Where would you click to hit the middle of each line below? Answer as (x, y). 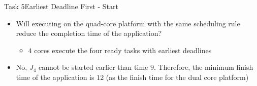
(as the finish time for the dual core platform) (177, 77)
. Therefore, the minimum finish (203, 67)
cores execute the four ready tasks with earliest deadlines (123, 50)
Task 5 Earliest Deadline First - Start (61, 6)
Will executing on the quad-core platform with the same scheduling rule (128, 23)
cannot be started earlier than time (93, 67)
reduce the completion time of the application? (89, 33)
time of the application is (55, 77)
